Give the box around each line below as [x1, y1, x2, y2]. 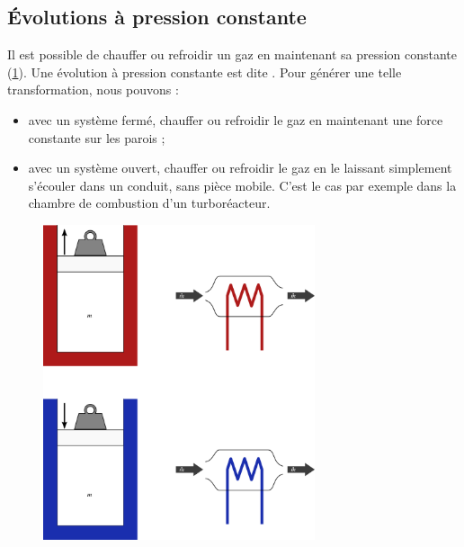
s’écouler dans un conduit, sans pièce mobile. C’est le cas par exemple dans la [28, 175, 457, 194]
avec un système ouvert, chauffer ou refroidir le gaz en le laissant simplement [28, 158, 452, 177]
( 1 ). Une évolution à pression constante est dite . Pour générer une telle [7, 62, 402, 81]
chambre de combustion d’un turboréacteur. [28, 193, 271, 212]
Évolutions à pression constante [7, 3, 307, 31]
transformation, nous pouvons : [7, 80, 179, 99]
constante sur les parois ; [28, 128, 165, 147]
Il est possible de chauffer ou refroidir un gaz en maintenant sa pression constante [7, 45, 458, 64]
